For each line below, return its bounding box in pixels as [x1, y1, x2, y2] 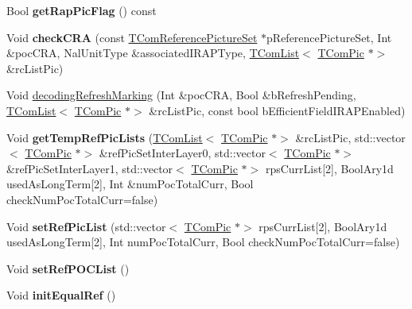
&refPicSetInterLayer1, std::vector [6, 160, 173, 176]
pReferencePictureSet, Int [266, 29, 392, 45]
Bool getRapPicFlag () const [6, 2, 157, 18]
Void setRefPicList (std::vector [6, 218, 166, 234]
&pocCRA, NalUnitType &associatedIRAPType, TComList [6, 44, 300, 61]
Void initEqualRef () [6, 287, 116, 303]
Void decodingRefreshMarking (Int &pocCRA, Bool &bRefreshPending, [6, 87, 356, 103]
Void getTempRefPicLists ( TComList [6, 129, 203, 145]
